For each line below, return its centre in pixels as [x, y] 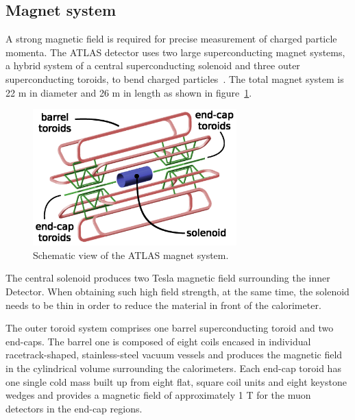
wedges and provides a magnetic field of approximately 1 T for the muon [158, 395]
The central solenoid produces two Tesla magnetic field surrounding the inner [168, 278]
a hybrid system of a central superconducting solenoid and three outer [153, 65]
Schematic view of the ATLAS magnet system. [131, 255]
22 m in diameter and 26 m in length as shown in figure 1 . [129, 92]
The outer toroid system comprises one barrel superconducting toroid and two [170, 328]
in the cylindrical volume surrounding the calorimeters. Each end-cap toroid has [173, 368]
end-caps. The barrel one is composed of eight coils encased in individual [158, 341]
